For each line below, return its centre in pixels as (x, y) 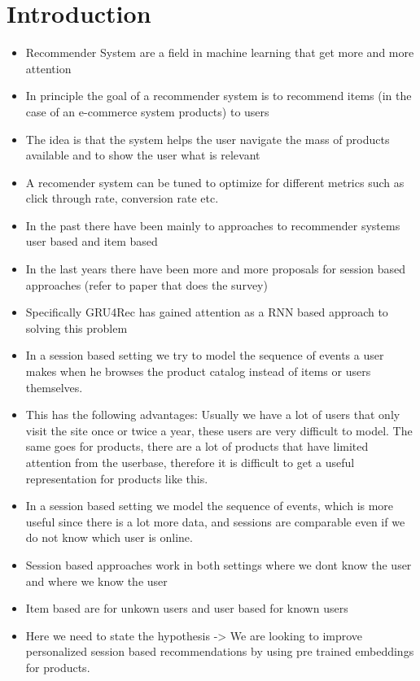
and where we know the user (96, 581)
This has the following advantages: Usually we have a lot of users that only (213, 415)
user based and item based (92, 241)
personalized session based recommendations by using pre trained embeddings (220, 651)
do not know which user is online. (109, 537)
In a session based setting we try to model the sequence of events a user (205, 355)
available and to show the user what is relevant (143, 155)
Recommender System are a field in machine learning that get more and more (220, 52)
